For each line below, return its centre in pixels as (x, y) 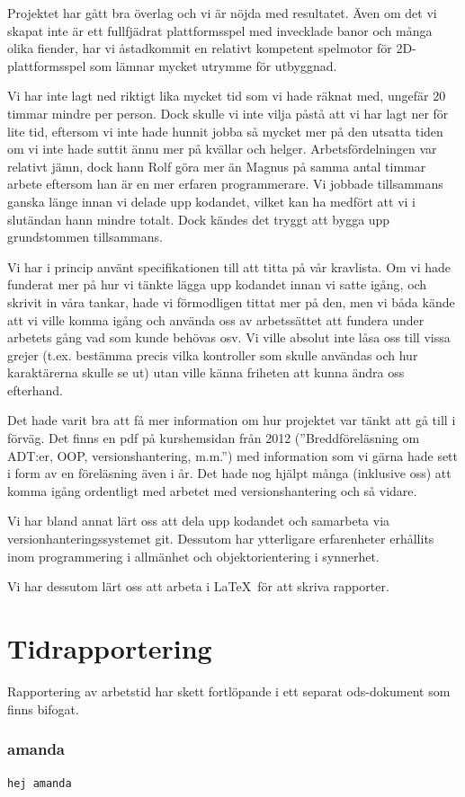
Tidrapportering (110, 648)
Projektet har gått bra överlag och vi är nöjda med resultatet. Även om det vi (222, 13)
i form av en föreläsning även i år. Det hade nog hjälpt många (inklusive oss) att (229, 473)
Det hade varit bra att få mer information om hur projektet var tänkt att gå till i (232, 420)
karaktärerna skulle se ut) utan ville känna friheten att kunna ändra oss (206, 372)
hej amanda (40, 784)
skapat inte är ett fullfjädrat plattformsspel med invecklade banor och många (220, 30)
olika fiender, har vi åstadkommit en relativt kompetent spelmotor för (200, 48)
